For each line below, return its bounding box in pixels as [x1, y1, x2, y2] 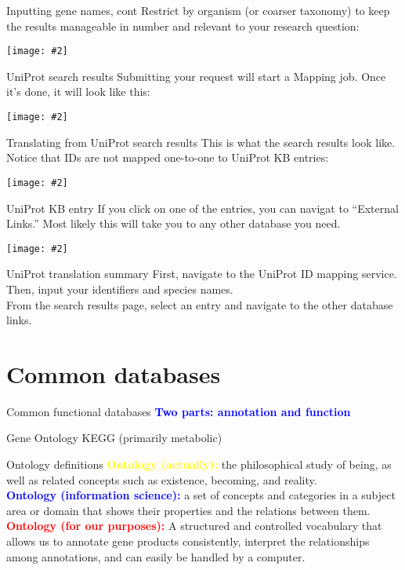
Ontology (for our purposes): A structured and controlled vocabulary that [6, 517, 382, 534]
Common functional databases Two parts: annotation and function [6, 403, 351, 419]
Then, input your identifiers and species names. [6, 280, 233, 297]
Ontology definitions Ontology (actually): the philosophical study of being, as [6, 456, 392, 473]
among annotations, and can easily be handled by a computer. [6, 548, 306, 565]
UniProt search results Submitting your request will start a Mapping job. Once [6, 68, 386, 84]
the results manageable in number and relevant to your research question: [6, 17, 360, 34]
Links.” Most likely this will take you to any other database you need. [6, 215, 341, 232]
